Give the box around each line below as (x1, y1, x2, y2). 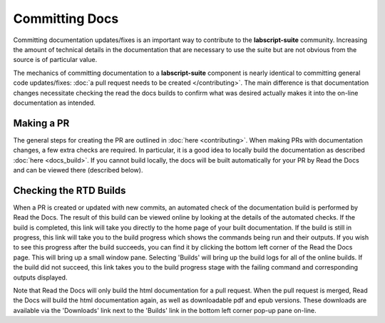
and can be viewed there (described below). (13, 165, 143, 174)
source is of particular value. (13, 56, 98, 64)
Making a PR (13, 117, 70, 129)
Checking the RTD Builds (13, 184, 126, 196)
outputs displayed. (13, 273, 68, 282)
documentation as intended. (13, 98, 96, 107)
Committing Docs (13, 11, 119, 26)
